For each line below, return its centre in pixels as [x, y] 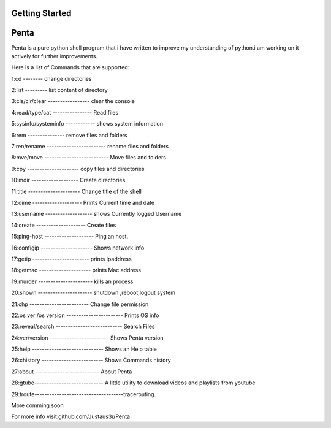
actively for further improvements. [55, 56]
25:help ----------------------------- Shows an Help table [84, 349]
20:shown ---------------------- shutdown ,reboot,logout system [93, 293]
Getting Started [41, 13]
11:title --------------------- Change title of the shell [77, 191]
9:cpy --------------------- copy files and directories [78, 169]
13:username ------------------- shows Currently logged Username [97, 214]
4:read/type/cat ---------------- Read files [65, 112]
